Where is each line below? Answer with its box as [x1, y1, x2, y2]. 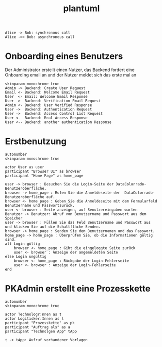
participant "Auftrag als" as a [5, 325, 70, 329]
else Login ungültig [5, 254, 47, 259]
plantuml [63, 3, 100, 14]
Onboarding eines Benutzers [5, 51, 123, 62]
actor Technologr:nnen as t [5, 312, 62, 317]
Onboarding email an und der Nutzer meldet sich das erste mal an [5, 72, 137, 78]
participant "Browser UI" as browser [5, 169, 81, 174]
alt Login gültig [5, 241, 40, 246]
